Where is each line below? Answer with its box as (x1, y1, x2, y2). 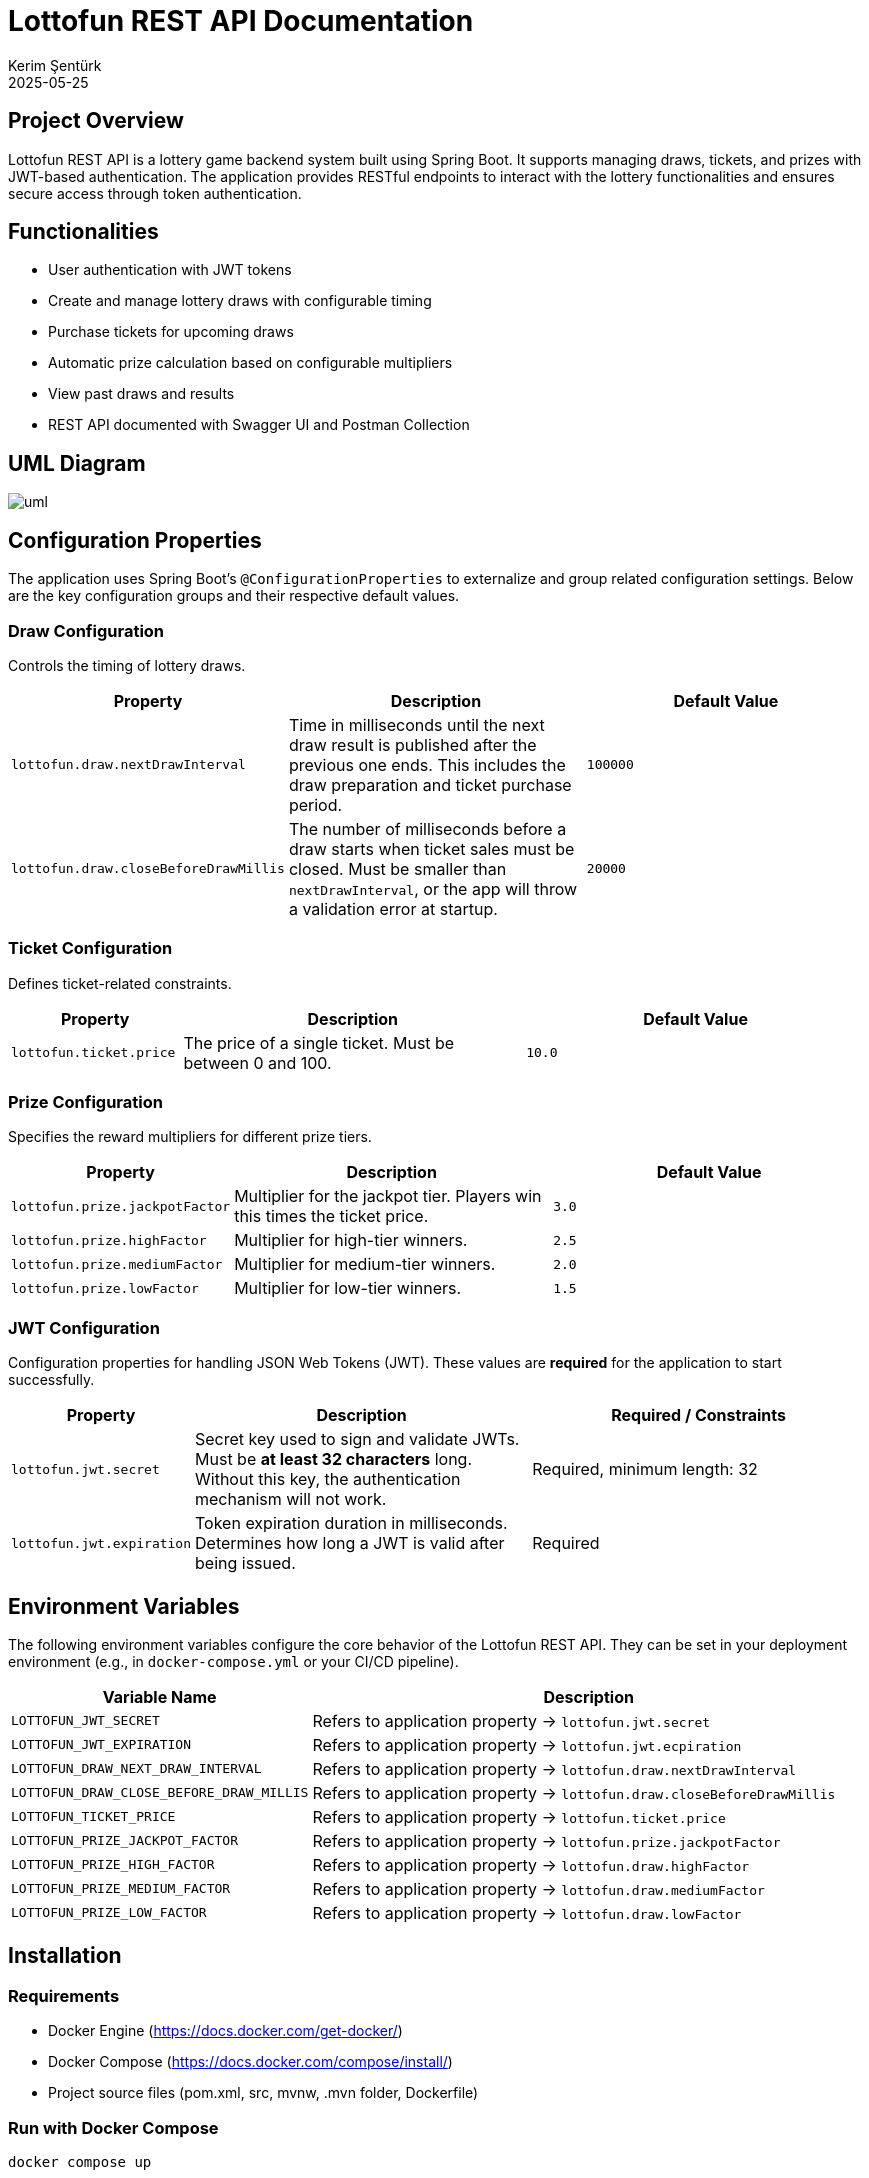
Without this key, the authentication (195, 1469, 461, 1490)
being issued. (195, 1553, 296, 1574)
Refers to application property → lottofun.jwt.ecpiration (312, 1734, 742, 1755)
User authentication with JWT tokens (48, 261, 292, 279)
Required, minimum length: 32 (532, 1459, 758, 1480)
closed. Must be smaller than (288, 858, 507, 879)
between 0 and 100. (183, 1052, 332, 1073)
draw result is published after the (288, 734, 537, 755)
